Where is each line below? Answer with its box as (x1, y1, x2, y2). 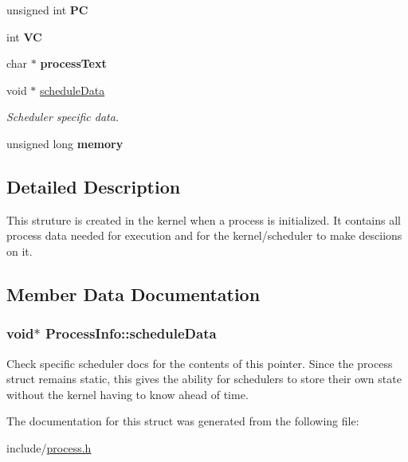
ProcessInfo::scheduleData (45, 323, 217, 343)
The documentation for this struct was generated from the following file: (6, 413, 359, 429)
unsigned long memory (6, 135, 124, 151)
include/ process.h (6, 439, 92, 456)
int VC (6, 28, 42, 45)
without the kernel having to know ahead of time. (6, 386, 249, 402)
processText (40, 55, 107, 72)
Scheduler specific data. (6, 108, 120, 125)
